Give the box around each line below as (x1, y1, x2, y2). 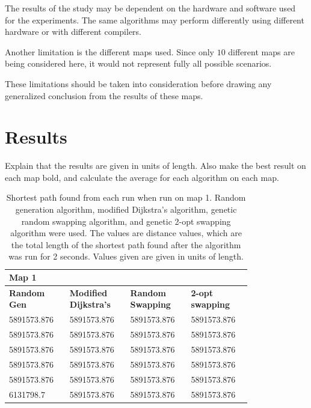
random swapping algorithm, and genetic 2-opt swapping (21, 215, 231, 227)
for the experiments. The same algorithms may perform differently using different (5, 13, 304, 26)
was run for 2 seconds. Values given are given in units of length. (8, 250, 244, 263)
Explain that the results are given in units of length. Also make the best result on (5, 159, 306, 172)
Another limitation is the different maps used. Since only (5, 45, 214, 58)
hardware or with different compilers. (5, 25, 141, 38)
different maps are (228, 45, 295, 58)
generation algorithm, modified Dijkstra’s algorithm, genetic (15, 203, 237, 216)
